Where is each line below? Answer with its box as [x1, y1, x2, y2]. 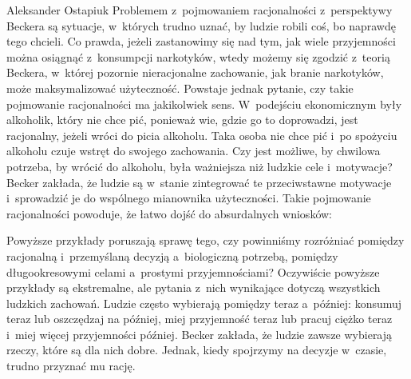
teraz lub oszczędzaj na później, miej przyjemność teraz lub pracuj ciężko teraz [6, 310, 393, 327]
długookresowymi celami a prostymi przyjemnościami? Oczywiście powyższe [6, 263, 380, 280]
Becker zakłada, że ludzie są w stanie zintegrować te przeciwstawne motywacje [6, 174, 392, 190]
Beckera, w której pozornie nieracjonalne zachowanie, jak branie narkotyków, [6, 64, 384, 81]
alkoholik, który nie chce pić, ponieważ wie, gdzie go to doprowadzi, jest [6, 111, 358, 128]
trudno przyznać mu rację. [6, 357, 136, 374]
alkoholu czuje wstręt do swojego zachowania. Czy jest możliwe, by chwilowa [6, 142, 381, 159]
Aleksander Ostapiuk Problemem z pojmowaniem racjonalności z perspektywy [6, 2, 393, 18]
